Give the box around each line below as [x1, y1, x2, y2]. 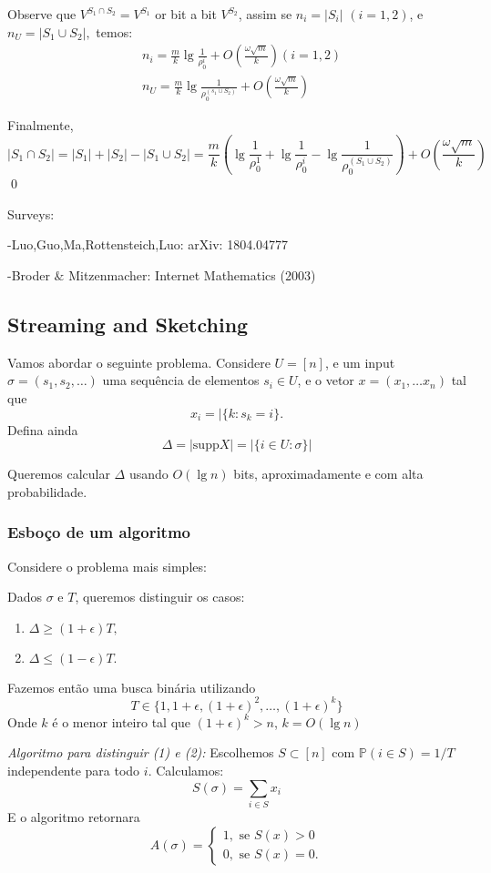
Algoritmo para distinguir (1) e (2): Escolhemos [7, 743, 274, 762]
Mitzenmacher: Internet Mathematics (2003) [68, 266, 316, 284]
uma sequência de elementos [102, 371, 260, 390]
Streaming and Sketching [7, 310, 249, 338]
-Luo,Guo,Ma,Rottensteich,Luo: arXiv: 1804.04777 [7, 235, 289, 254]
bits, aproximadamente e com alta [233, 464, 424, 483]
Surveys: [7, 204, 55, 223]
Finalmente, [7, 116, 74, 135]
